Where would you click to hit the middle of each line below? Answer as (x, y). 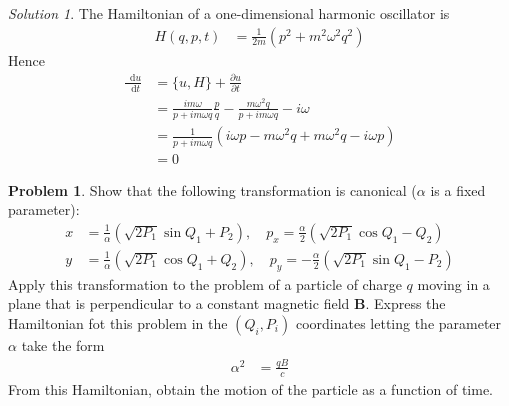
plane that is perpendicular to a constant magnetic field (179, 303)
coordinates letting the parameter (398, 322)
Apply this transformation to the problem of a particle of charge (205, 283)
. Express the (405, 303)
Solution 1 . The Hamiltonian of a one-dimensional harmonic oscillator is (229, 13)
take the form (63, 344)
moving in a (453, 283)
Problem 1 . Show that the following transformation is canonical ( (212, 189)
